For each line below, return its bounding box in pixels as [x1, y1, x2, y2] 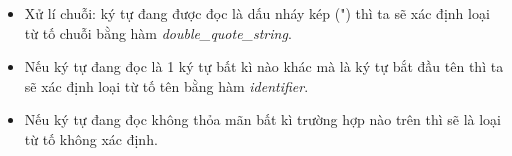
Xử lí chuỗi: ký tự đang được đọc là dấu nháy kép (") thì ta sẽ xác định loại [24, 3, 490, 23]
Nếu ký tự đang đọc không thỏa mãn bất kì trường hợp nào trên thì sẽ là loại [24, 109, 501, 130]
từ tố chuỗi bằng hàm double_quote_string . [24, 22, 292, 43]
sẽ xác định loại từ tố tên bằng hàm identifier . [24, 75, 309, 96]
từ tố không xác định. [24, 128, 158, 149]
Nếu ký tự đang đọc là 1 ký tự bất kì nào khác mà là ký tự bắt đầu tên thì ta [24, 56, 504, 77]
